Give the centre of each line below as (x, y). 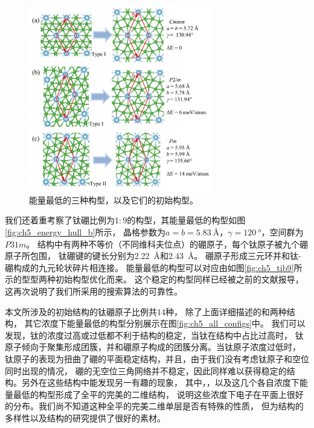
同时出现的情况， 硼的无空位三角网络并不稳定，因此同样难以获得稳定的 (146, 370)
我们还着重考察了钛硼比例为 (60, 220)
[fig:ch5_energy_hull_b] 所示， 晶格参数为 (85, 232)
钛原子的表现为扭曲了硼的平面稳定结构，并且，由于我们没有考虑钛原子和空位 (157, 358)
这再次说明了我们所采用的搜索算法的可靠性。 (94, 291)
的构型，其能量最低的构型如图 (186, 220)
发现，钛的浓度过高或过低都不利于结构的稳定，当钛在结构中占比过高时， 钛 (154, 335)
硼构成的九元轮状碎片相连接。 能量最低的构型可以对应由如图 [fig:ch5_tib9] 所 (154, 267)
